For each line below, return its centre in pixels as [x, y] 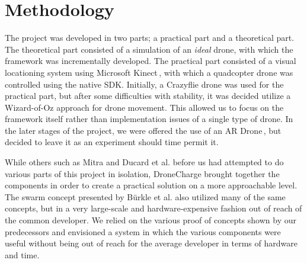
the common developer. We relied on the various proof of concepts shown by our [151, 220]
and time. [22, 254]
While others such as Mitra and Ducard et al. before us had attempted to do [144, 162]
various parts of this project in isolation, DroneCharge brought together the [142, 173]
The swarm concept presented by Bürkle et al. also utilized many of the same [145, 196]
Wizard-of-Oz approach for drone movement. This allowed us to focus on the [144, 107]
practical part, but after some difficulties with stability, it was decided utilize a [148, 96]
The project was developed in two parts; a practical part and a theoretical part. [150, 38]
